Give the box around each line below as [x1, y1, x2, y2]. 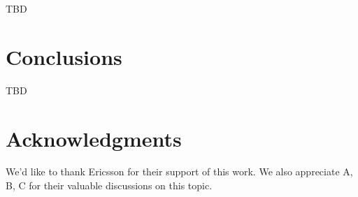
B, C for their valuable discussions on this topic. [6, 178, 213, 193]
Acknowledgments [6, 124, 182, 152]
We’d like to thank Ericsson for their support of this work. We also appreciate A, [6, 164, 353, 179]
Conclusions [6, 42, 122, 71]
